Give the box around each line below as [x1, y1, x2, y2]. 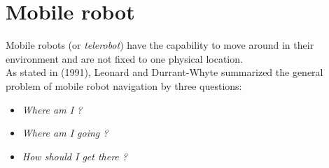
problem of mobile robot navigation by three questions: [6, 78, 242, 93]
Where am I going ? [22, 125, 108, 140]
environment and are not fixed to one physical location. [6, 51, 243, 66]
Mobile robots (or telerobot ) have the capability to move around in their [6, 38, 314, 52]
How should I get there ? [22, 148, 127, 163]
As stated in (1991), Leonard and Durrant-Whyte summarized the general [6, 65, 323, 79]
